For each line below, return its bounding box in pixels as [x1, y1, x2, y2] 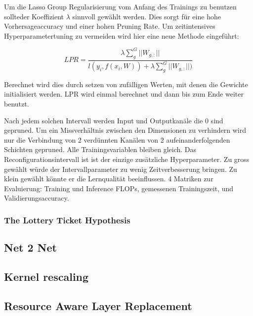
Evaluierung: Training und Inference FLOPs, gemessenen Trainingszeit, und [4, 183, 234, 193]
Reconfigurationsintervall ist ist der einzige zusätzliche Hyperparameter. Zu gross [4, 154, 250, 164]
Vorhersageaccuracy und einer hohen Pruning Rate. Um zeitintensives [4, 21, 215, 31]
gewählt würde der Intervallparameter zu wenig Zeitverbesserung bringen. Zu [4, 163, 237, 174]
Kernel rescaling [4, 268, 89, 284]
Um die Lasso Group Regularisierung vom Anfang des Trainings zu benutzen [4, 1, 237, 11]
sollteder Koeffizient [4, 11, 64, 21]
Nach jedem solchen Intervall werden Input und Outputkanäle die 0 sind [4, 115, 223, 125]
